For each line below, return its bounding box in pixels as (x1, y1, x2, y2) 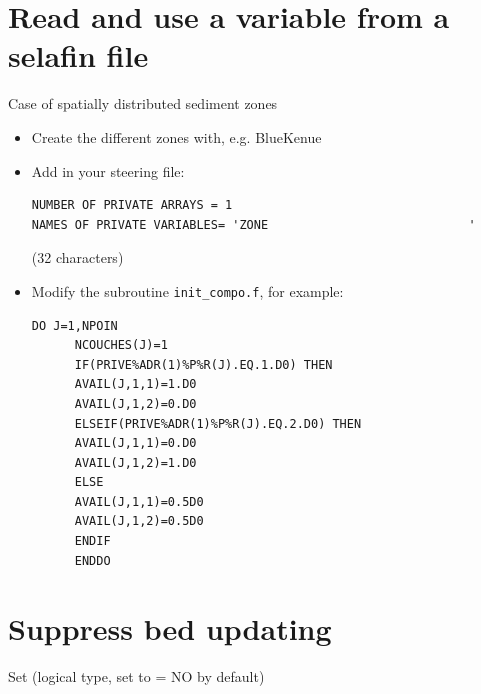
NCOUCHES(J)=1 (74, 338, 168, 353)
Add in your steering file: (31, 160, 185, 181)
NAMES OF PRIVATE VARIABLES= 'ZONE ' (31, 217, 476, 232)
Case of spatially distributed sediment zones (8, 93, 278, 114)
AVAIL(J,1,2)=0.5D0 (74, 514, 204, 529)
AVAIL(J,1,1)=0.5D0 (74, 494, 204, 509)
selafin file (8, 35, 149, 76)
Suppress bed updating (8, 608, 332, 649)
